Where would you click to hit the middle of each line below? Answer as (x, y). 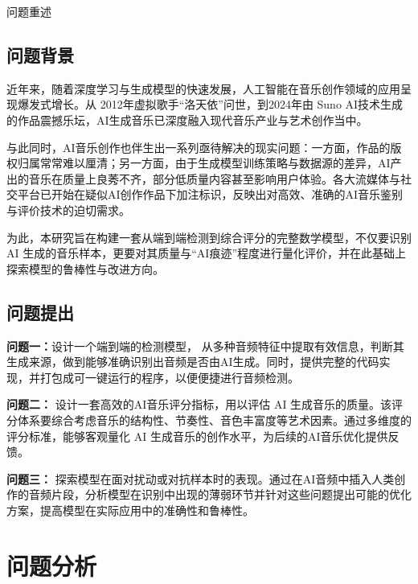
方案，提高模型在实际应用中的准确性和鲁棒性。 (130, 510)
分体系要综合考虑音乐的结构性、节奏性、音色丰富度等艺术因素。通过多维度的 (209, 419)
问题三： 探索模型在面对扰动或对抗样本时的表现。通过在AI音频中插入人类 (201, 478)
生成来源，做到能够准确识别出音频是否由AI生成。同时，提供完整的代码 (193, 362)
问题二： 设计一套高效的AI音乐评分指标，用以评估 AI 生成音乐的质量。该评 (205, 404)
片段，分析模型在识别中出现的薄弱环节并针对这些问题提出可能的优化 (231, 494)
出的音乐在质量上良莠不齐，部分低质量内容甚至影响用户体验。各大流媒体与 (203, 178)
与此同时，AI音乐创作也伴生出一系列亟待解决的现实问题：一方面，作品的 (199, 147)
